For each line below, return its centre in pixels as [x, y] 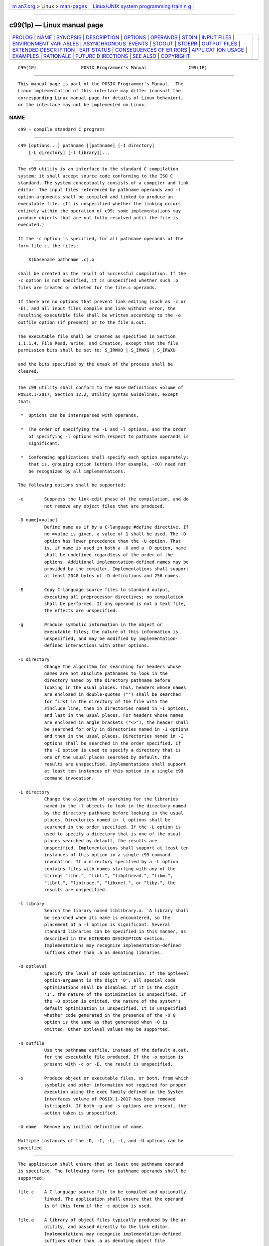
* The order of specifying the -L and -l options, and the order [103, 429]
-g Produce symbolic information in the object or [90, 625]
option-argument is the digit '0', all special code [110, 980]
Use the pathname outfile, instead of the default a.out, [116, 1050]
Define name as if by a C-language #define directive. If [116, 527]
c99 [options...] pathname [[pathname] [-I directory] [86, 146]
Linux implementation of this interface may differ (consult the [100, 91]
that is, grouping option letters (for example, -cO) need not [107, 464]
